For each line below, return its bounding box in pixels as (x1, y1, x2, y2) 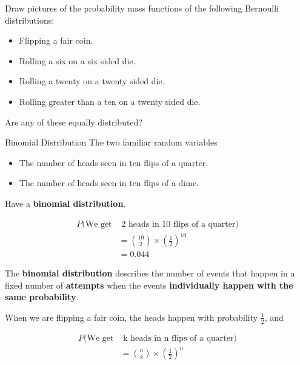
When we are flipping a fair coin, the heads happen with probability (5, 310, 258, 323)
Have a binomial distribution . (5, 196, 126, 209)
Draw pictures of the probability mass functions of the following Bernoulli (5, 2, 279, 14)
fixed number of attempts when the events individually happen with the (5, 278, 293, 291)
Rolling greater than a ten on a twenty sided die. (19, 95, 201, 107)
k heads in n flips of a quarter (123, 333, 234, 343)
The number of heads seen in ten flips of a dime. (19, 176, 199, 189)
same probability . (5, 290, 79, 303)
